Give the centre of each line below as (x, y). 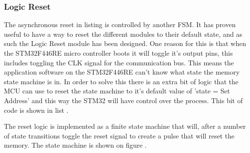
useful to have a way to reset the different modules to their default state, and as (123, 34)
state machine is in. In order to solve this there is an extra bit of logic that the (121, 81)
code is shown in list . (36, 110)
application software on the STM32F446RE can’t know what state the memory (122, 72)
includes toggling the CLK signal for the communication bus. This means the (119, 62)
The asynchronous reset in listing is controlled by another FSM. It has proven (120, 24)
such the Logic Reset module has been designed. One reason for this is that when (125, 43)
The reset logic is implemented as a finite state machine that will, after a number (125, 126)
